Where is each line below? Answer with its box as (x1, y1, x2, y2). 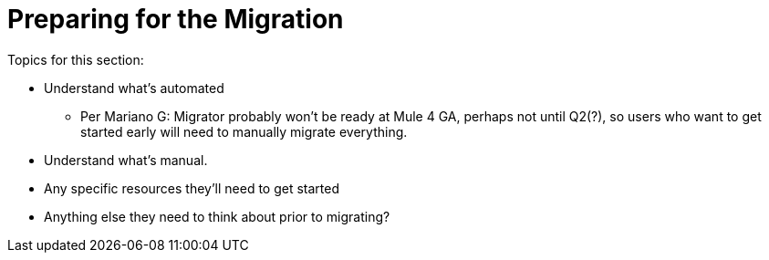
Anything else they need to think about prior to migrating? (44, 208, 390, 224)
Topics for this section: (7, 51, 144, 68)
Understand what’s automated (44, 79, 224, 96)
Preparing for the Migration (7, 4, 344, 35)
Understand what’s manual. (44, 151, 208, 168)
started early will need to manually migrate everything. (80, 123, 408, 140)
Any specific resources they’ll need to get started (44, 180, 340, 196)
